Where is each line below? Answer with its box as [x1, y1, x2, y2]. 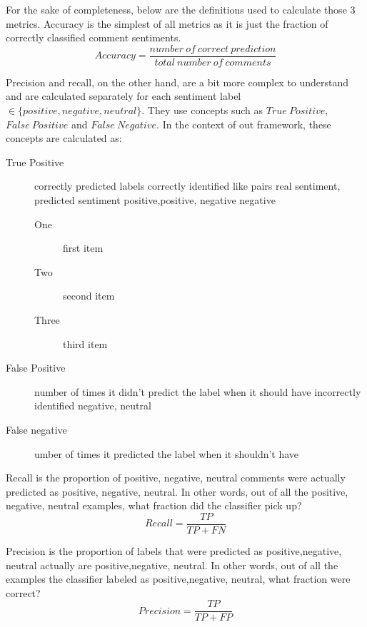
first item [63, 240, 104, 255]
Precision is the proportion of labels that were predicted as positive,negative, [6, 543, 342, 558]
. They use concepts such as [141, 103, 263, 118]
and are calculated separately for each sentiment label [6, 88, 241, 103]
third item [63, 336, 108, 351]
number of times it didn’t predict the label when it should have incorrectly [34, 384, 361, 399]
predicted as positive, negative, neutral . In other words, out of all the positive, [6, 484, 348, 499]
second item [63, 288, 115, 303]
